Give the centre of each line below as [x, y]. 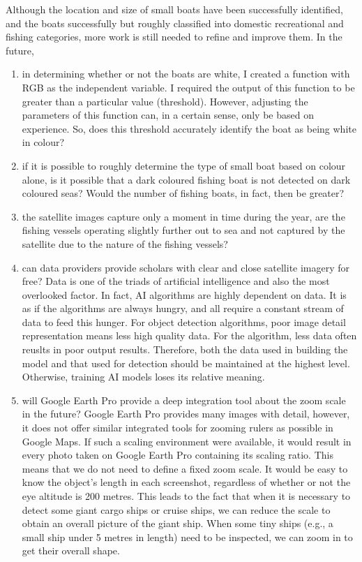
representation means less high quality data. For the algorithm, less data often [189, 335]
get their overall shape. [71, 550]
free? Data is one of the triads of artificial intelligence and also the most [176, 281]
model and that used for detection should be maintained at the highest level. [186, 363]
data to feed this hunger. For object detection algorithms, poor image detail [184, 321]
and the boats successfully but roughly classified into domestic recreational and [175, 23]
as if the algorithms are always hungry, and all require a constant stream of [183, 308]
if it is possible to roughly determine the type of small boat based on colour [184, 165]
